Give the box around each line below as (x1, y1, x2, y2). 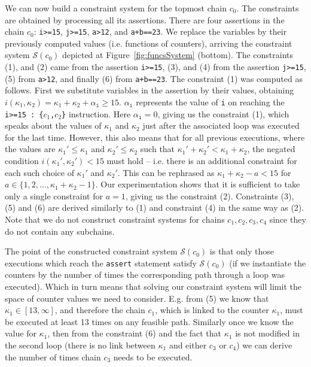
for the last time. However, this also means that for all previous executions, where (5, 131, 305, 143)
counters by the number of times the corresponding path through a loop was (5, 268, 285, 281)
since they (269, 213, 306, 225)
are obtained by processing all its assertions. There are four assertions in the (5, 13, 285, 26)
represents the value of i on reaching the (136, 95, 285, 108)
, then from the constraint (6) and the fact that (47, 327, 222, 339)
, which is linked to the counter (155, 304, 269, 316)
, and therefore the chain (54, 304, 145, 316)
